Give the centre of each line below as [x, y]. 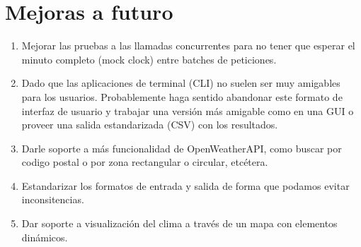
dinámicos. [45, 237]
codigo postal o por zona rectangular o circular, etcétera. [145, 162]
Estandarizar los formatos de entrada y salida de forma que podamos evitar [185, 185]
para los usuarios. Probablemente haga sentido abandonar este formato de [182, 96]
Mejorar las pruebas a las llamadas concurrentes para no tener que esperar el [188, 46]
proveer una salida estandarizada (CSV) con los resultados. [150, 125]
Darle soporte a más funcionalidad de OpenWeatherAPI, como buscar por [182, 148]
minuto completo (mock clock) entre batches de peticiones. [149, 59]
